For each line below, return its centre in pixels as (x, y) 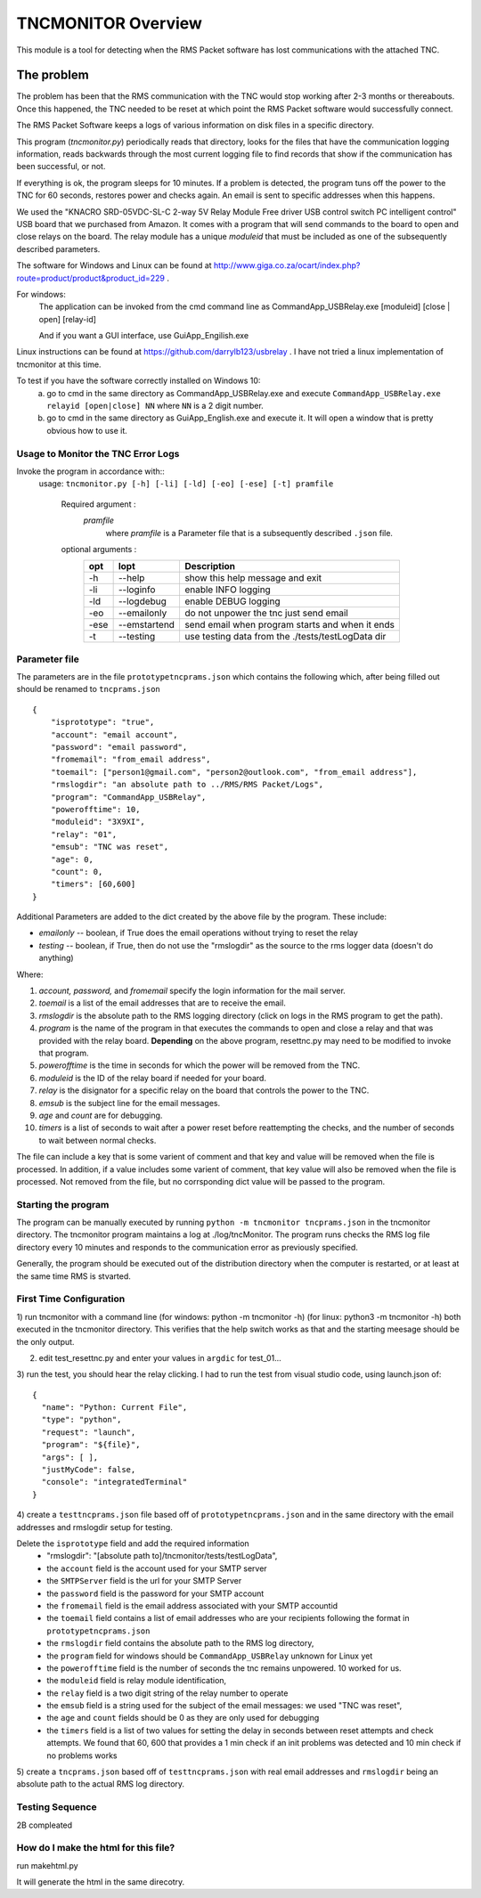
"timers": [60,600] (93, 884)
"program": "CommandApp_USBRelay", (128, 797)
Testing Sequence (57, 1807)
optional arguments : (99, 549)
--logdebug (142, 601)
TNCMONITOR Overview (109, 23)
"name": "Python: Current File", (114, 1408)
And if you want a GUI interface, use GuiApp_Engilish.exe (144, 336)
